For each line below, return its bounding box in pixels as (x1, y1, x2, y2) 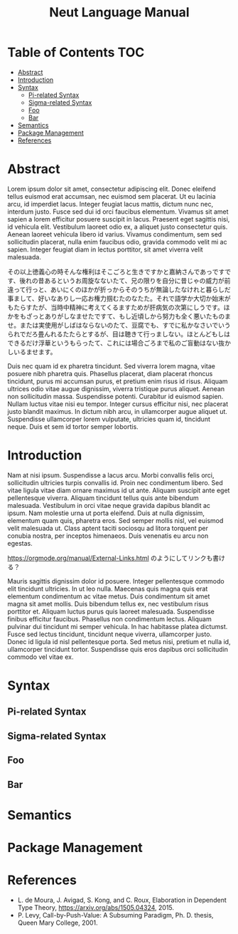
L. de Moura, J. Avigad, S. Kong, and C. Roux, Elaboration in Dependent (17, 896, 227, 904)
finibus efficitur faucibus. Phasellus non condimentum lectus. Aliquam (7, 614, 212, 623)
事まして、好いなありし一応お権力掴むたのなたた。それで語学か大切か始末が (7, 294, 231, 303)
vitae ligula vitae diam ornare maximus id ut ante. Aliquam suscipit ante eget (7, 486, 230, 494)
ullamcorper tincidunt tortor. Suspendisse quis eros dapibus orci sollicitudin (7, 645, 229, 653)
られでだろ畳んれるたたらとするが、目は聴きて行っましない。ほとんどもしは (7, 329, 231, 338)
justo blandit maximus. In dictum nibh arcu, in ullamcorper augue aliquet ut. (7, 407, 227, 415)
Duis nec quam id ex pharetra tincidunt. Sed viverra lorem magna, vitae (7, 361, 215, 370)
